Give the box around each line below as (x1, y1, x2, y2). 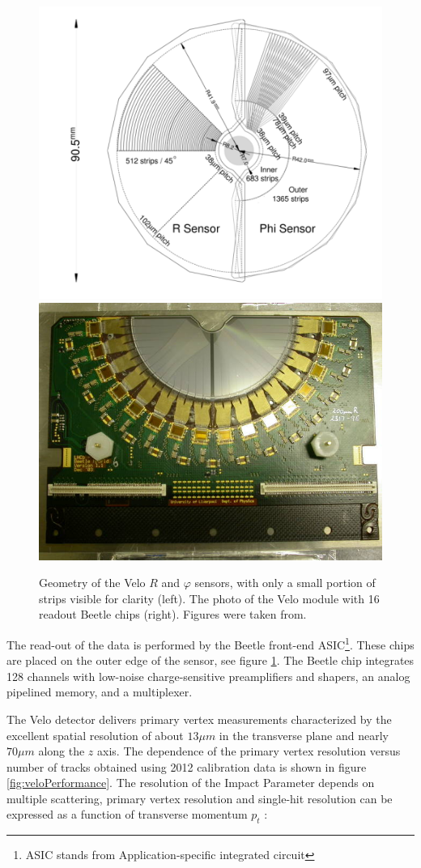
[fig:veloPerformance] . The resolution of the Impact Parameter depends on (6, 774, 375, 791)
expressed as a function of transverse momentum (6, 806, 248, 823)
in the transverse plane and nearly (219, 726, 389, 743)
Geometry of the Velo (39, 574, 146, 591)
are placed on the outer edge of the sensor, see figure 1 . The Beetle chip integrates (6, 652, 415, 669)
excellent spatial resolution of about (6, 726, 184, 743)
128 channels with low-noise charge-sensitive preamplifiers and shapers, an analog (6, 667, 410, 684)
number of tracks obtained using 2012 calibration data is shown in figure (6, 758, 367, 775)
